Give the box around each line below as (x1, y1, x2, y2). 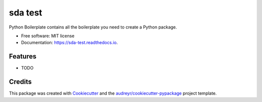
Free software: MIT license (21, 33, 75, 39)
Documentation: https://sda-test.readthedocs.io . (21, 40, 118, 45)
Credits (9, 78, 32, 86)
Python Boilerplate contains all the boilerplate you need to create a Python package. (9, 24, 177, 30)
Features (9, 52, 36, 60)
